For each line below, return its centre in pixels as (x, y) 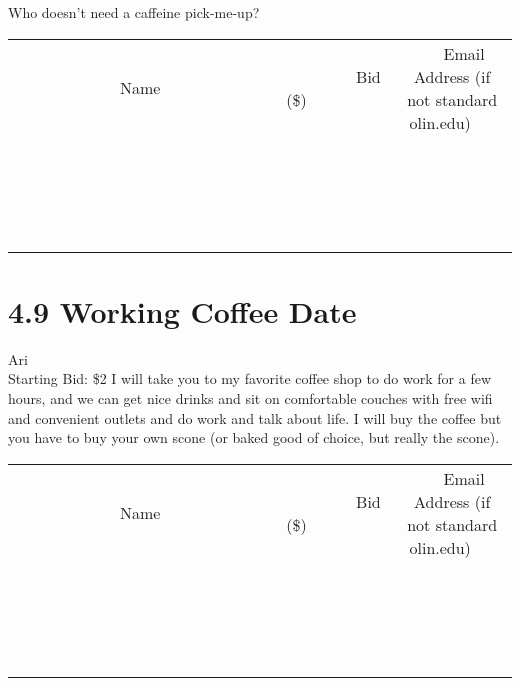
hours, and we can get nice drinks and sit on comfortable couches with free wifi (250, 397)
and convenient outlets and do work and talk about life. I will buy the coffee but (255, 417)
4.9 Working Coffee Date (182, 310)
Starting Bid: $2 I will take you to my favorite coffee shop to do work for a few (249, 378)
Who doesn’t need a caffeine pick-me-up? (134, 12)
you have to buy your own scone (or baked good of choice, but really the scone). (254, 437)
